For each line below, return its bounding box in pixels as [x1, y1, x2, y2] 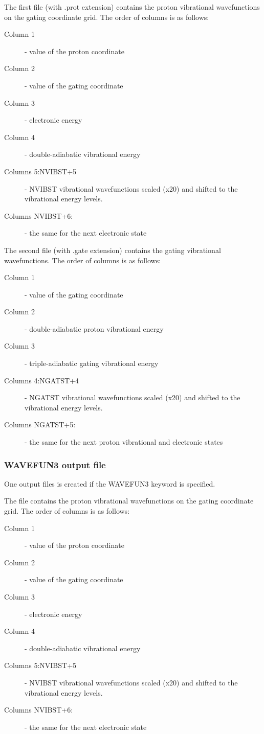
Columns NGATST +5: [4, 419, 76, 430]
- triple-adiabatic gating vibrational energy [25, 358, 159, 369]
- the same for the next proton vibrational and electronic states [25, 437, 223, 447]
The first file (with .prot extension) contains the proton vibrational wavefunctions [4, 2, 260, 12]
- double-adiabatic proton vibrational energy [25, 323, 164, 334]
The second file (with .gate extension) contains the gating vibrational [4, 244, 221, 255]
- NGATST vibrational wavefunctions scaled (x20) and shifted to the [25, 392, 240, 403]
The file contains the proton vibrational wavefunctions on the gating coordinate [4, 495, 254, 506]
